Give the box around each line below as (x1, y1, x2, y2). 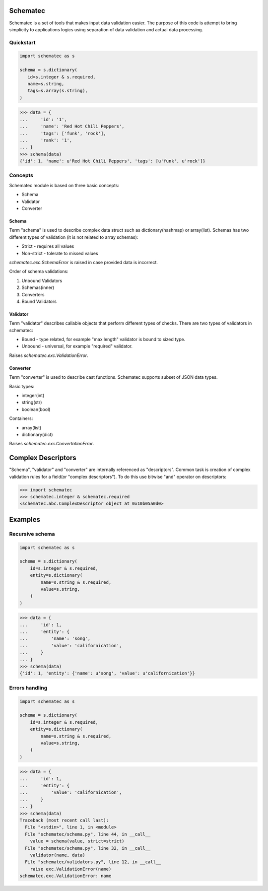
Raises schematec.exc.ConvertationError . (9, 441, 94, 447)
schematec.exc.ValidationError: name (19, 873, 112, 879)
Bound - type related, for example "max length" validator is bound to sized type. (21, 337, 186, 343)
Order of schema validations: (9, 269, 69, 274)
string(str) (21, 400, 42, 406)
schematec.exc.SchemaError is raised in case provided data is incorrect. (9, 259, 158, 265)
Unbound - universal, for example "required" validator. (21, 343, 133, 349)
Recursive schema (9, 530, 55, 537)
